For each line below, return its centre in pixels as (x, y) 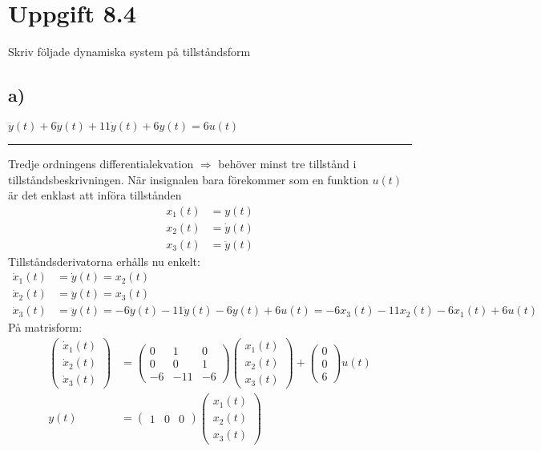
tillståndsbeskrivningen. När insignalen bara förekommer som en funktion (188, 179)
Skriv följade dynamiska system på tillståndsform (129, 52)
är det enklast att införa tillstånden (95, 195)
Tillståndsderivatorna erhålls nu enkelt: (104, 261)
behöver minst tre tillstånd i (287, 163)
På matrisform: (45, 327)
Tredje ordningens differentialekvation (101, 163)
